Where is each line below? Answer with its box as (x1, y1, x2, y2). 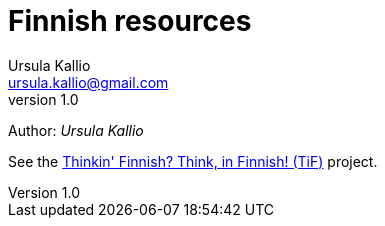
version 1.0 (8, 90, 79, 108)
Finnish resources (8, 4, 252, 38)
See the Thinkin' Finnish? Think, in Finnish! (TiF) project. (8, 152, 378, 170)
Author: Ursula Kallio (8, 121, 144, 139)
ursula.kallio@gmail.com (8, 73, 169, 91)
